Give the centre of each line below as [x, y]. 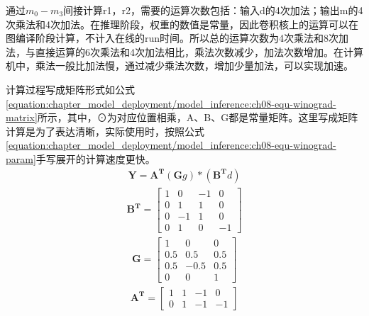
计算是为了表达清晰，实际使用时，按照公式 [105, 131]
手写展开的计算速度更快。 [95, 158]
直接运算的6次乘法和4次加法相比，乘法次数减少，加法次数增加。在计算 [199, 51]
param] [21, 158]
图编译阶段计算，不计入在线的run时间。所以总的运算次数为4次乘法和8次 [172, 38]
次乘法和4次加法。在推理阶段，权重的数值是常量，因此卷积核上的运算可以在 [182, 24]
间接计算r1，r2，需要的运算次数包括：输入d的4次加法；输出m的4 [213, 10]
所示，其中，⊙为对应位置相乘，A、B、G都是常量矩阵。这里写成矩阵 [198, 117]
